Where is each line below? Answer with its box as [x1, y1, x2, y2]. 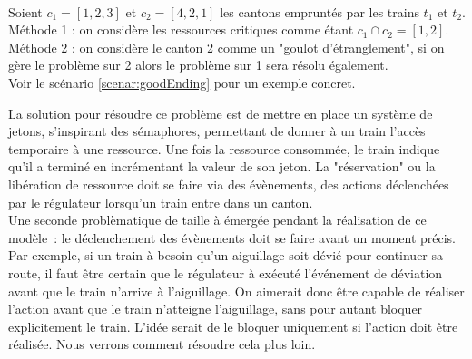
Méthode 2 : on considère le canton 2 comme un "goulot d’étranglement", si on [8, 37, 445, 56]
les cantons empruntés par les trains [220, 2, 419, 21]
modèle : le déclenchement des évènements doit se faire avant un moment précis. [8, 228, 457, 247]
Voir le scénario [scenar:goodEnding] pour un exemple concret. [8, 73, 356, 92]
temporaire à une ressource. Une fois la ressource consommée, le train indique [8, 139, 440, 158]
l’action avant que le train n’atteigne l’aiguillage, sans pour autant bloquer [8, 299, 423, 318]
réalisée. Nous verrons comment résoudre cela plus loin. [8, 335, 316, 354]
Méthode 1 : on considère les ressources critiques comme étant [8, 20, 354, 39]
